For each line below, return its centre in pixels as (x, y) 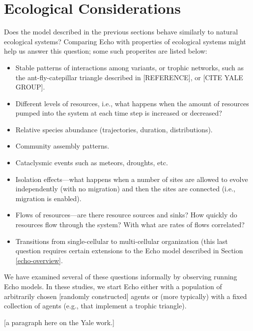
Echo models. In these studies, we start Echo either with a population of (113, 286)
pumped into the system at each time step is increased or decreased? (119, 113)
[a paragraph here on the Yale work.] (59, 322)
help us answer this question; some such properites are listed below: (106, 51)
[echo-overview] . (39, 260)
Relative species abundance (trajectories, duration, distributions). (114, 129)
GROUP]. (30, 87)
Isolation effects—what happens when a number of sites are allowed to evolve (132, 179)
